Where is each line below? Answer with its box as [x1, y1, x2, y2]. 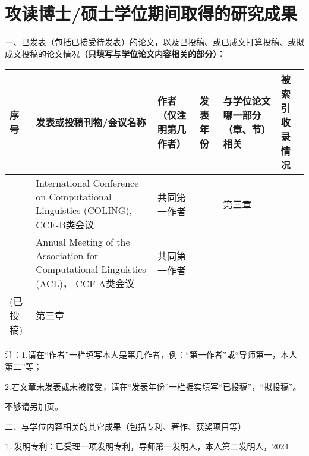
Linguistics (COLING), [36, 203, 132, 218]
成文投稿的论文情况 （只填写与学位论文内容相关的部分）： [5, 47, 225, 59]
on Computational [36, 190, 112, 204]
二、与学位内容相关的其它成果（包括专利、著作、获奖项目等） [5, 420, 246, 432]
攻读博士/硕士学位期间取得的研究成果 [5, 1, 298, 26]
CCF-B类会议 [36, 218, 94, 232]
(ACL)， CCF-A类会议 [36, 276, 135, 291]
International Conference [36, 176, 139, 190]
